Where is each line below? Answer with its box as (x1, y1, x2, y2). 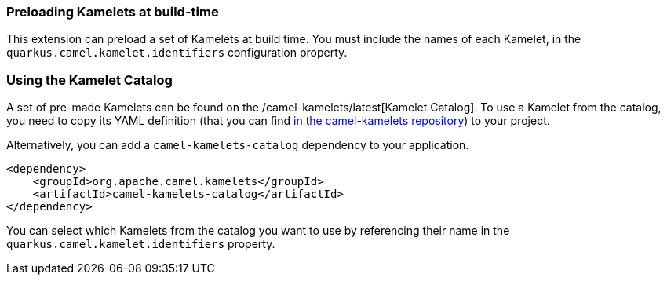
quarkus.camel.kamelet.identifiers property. (6, 237, 275, 251)
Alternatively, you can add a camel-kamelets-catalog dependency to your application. (6, 138, 469, 152)
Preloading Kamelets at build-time (6, 4, 219, 20)
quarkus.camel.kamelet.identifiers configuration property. (6, 46, 348, 60)
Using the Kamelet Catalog (6, 71, 173, 88)
